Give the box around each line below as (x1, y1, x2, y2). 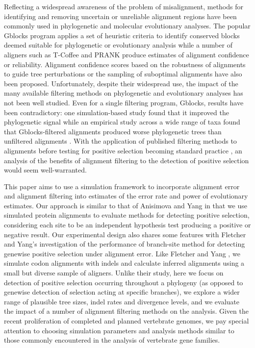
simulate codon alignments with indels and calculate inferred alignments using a (4, 258, 245, 268)
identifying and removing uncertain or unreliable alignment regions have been (4, 11, 237, 21)
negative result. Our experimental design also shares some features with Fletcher (4, 229, 246, 239)
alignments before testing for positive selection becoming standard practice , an (4, 145, 242, 155)
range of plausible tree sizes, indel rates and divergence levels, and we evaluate (4, 296, 239, 306)
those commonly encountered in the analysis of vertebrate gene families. (4, 335, 220, 345)
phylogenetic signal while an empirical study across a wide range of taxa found (4, 117, 240, 127)
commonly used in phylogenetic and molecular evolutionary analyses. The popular (4, 21, 251, 31)
